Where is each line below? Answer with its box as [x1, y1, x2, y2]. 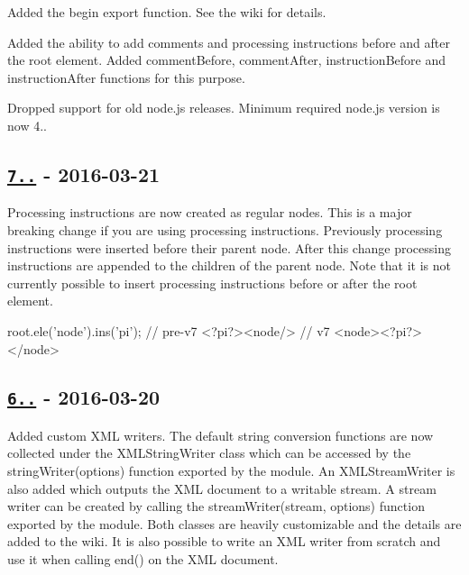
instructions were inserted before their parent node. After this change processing [7, 238, 451, 257]
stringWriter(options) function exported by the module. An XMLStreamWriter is [7, 461, 455, 480]
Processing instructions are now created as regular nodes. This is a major [7, 203, 412, 222]
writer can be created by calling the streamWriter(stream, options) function [7, 497, 425, 516]
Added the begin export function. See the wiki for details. [7, 3, 326, 21]
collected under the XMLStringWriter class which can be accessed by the [7, 443, 411, 462]
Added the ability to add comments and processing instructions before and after [7, 32, 450, 51]
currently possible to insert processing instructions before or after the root [7, 273, 418, 292]
